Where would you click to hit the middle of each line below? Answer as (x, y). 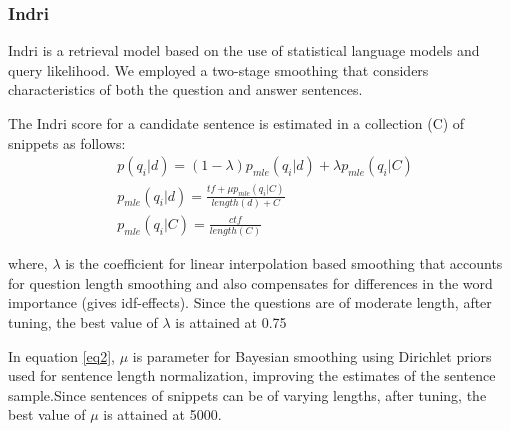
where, (28, 263)
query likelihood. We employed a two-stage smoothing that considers (218, 69)
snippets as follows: (67, 142)
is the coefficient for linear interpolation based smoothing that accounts (284, 263)
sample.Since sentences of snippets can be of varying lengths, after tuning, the (247, 394)
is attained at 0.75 (231, 322)
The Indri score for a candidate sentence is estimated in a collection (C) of (236, 123)
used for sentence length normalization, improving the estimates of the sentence (252, 375)
